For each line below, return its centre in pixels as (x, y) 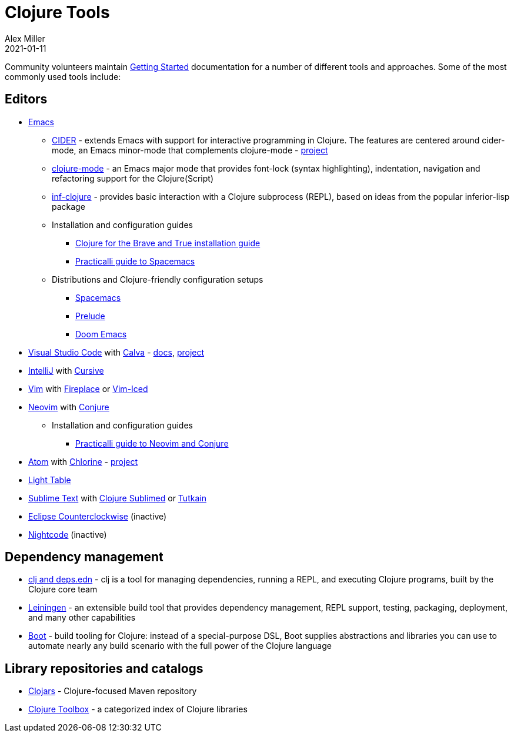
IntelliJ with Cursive (66, 370)
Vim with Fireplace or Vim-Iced (88, 388)
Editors (26, 99)
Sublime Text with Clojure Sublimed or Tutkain (117, 498)
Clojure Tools (57, 12)
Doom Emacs (101, 334)
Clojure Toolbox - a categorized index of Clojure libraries (138, 709)
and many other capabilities (82, 618)
